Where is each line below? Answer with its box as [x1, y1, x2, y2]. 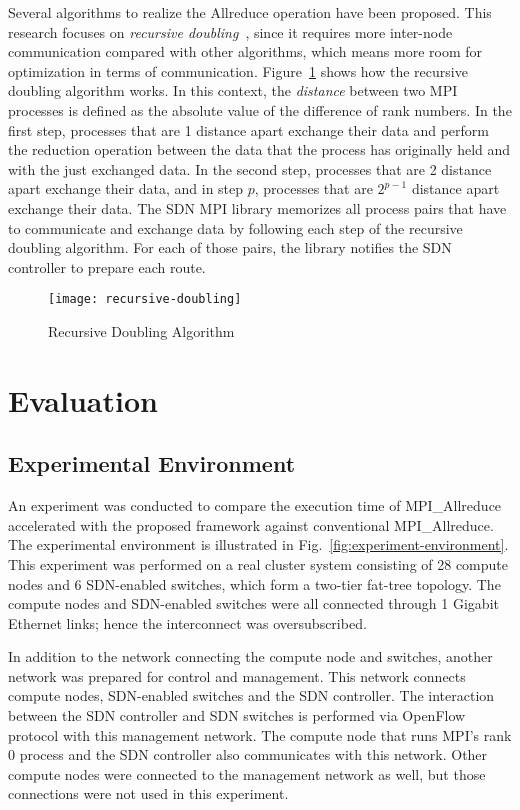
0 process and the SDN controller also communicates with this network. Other [8, 744, 488, 765]
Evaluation [8, 379, 158, 420]
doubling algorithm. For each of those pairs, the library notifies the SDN [8, 237, 452, 258]
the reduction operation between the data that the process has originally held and [8, 139, 511, 160]
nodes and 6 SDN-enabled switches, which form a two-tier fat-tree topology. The [8, 573, 501, 594]
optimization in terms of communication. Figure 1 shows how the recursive [8, 60, 468, 81]
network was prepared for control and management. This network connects [8, 665, 466, 686]
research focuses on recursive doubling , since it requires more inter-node [8, 21, 453, 42]
